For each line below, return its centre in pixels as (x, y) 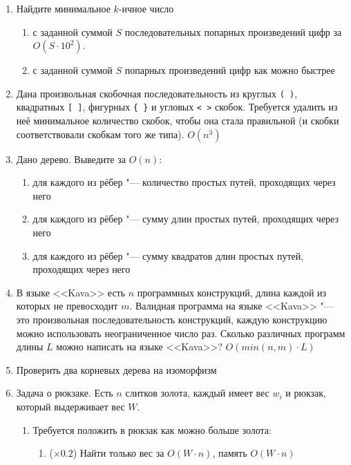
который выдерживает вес (70, 406)
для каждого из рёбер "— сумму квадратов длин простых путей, (168, 255)
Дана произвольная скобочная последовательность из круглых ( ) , (157, 93)
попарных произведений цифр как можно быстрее (230, 70)
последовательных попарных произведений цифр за (233, 31)
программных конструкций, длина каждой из (232, 292)
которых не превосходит (67, 306)
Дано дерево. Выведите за (71, 159)
